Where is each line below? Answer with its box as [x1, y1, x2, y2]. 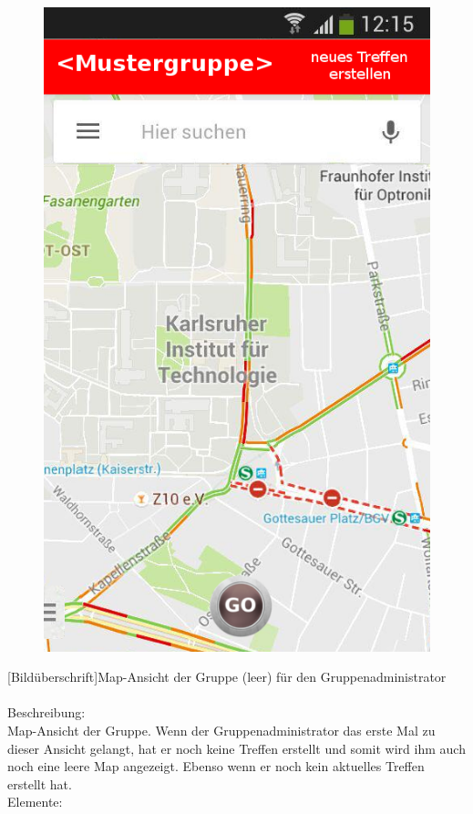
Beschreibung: [7, 703, 86, 722]
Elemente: [7, 792, 63, 811]
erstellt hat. [7, 774, 72, 793]
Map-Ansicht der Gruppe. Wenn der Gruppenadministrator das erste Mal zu [7, 721, 436, 740]
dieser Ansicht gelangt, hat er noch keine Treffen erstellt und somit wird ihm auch [7, 738, 466, 757]
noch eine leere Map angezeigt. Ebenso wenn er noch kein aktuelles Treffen [7, 757, 425, 776]
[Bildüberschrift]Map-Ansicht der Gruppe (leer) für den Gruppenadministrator [7, 667, 447, 686]
